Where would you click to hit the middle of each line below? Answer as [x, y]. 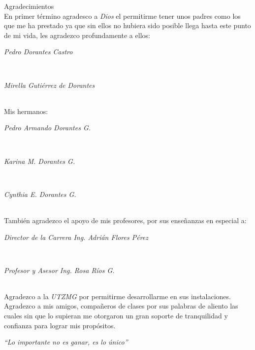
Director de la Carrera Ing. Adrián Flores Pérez [76, 237]
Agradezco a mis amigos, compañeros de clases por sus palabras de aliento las [121, 306]
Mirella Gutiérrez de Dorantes [49, 85]
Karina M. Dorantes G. [40, 161]
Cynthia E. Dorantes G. [40, 194]
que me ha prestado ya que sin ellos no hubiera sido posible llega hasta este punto [127, 25]
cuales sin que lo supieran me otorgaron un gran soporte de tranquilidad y [116, 316]
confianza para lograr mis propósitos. [60, 325]
